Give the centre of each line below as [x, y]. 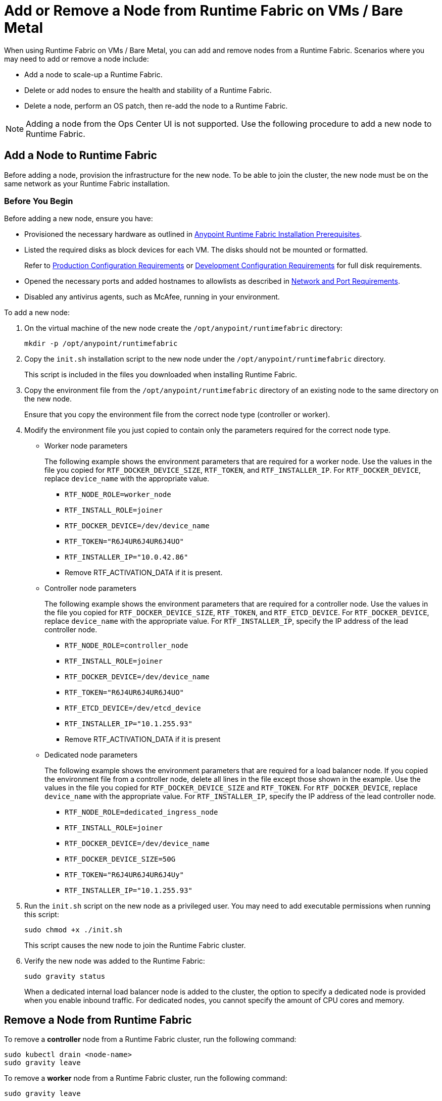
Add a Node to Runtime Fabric [81, 156]
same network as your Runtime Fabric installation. [87, 183]
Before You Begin [39, 201]
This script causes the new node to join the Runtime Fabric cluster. [135, 945]
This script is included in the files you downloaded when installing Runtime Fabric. [161, 375]
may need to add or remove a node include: [77, 59]
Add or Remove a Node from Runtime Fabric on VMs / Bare [204, 11]
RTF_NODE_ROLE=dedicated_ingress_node [141, 812]
